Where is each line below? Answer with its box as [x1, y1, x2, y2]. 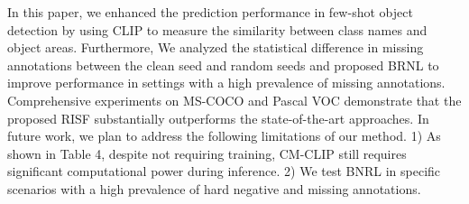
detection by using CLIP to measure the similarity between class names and [7, 20, 428, 39]
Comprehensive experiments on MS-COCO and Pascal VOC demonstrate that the [7, 90, 462, 109]
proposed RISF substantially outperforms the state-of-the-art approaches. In [7, 108, 429, 127]
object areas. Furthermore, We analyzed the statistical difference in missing [7, 38, 424, 57]
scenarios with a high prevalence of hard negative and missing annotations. [7, 179, 421, 198]
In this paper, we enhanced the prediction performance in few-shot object [7, 3, 413, 21]
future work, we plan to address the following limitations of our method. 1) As [7, 126, 441, 145]
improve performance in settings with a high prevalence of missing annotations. [7, 73, 446, 92]
